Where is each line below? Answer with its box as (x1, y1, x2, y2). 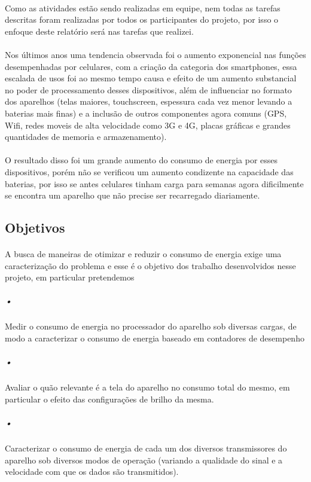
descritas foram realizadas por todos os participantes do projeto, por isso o (5, 13, 279, 26)
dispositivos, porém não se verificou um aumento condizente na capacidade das (5, 165, 294, 178)
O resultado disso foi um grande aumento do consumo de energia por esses (5, 154, 278, 166)
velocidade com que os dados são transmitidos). (5, 465, 179, 478)
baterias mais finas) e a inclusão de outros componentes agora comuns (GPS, (5, 106, 287, 119)
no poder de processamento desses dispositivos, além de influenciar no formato (5, 83, 292, 96)
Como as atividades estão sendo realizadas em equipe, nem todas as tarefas (5, 1, 280, 14)
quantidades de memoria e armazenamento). (5, 130, 167, 143)
